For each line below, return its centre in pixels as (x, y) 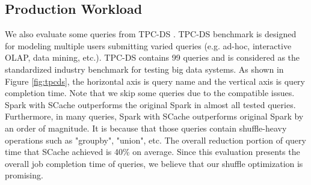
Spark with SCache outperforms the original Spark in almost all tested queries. (150, 104)
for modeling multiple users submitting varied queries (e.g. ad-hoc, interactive (148, 45)
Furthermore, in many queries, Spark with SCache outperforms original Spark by (154, 116)
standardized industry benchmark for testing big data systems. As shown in (144, 69)
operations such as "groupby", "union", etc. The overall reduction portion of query (155, 140)
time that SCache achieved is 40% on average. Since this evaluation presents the (152, 152)
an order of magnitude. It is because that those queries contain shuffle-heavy (146, 128)
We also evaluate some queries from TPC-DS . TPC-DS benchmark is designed (151, 34)
